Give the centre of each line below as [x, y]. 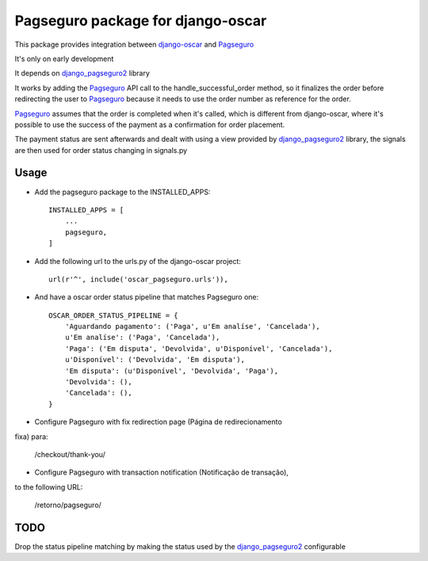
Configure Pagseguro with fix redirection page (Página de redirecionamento [159, 422]
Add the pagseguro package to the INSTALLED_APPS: [122, 192]
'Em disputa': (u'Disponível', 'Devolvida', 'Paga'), [172, 371]
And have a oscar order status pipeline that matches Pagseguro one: [147, 297]
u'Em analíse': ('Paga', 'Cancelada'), [142, 338]
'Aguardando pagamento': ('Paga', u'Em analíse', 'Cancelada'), [192, 326]
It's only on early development [64, 59]
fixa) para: [31, 437]
